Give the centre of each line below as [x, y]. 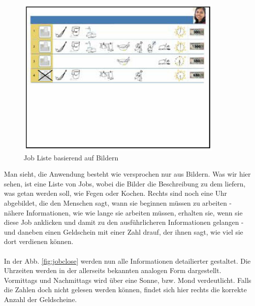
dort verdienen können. [39, 241]
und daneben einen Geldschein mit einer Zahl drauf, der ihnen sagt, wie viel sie [124, 231]
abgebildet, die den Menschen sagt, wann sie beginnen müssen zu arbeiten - [118, 203]
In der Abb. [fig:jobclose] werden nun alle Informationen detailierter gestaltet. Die [127, 260]
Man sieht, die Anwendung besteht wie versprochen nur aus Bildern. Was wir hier [127, 174]
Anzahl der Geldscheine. [40, 299]
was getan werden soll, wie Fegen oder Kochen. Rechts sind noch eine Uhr [116, 193]
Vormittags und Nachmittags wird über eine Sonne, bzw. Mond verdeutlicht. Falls [128, 280]
